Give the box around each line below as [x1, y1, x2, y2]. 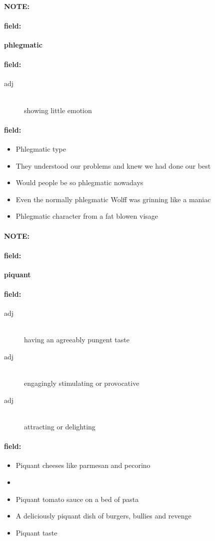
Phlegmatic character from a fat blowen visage [15, 211, 158, 221]
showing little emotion [24, 105, 92, 115]
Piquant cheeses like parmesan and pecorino [15, 460, 150, 470]
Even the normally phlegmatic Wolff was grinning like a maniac [15, 194, 211, 204]
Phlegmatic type [15, 143, 66, 154]
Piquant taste [15, 527, 57, 537]
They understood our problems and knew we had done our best [15, 160, 211, 171]
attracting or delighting [24, 421, 95, 432]
